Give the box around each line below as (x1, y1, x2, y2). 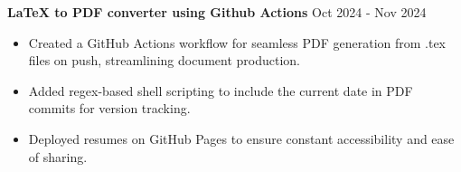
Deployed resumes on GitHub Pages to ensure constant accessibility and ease (28, 129, 455, 148)
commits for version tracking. (28, 99, 191, 118)
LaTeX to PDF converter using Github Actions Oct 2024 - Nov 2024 (7, 3, 427, 21)
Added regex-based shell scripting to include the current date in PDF (28, 81, 413, 100)
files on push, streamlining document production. (28, 51, 300, 70)
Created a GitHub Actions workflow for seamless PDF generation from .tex (28, 33, 447, 52)
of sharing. (28, 147, 88, 166)
